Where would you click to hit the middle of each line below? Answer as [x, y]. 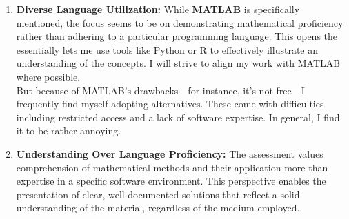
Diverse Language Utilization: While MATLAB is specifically [158, 9]
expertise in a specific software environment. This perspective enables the [171, 181]
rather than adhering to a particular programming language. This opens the [177, 36]
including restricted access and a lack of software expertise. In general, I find [178, 117]
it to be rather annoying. [69, 131]
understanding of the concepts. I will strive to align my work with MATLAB [178, 63]
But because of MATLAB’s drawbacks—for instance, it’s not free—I [160, 90]
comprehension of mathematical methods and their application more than [172, 167]
